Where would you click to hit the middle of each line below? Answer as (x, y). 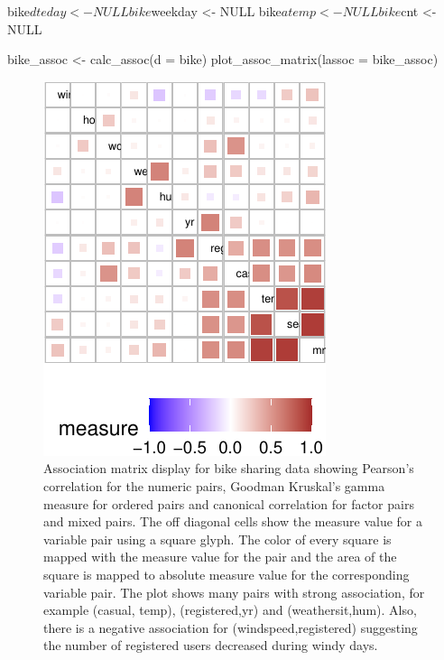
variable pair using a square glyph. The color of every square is (217, 539)
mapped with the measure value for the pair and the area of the (220, 557)
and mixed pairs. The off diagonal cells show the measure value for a (233, 521)
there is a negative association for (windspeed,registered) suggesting (231, 627)
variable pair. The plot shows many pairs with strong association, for (234, 592)
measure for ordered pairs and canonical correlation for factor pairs (229, 503)
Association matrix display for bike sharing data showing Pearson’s (229, 468)
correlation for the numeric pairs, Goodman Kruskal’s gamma (214, 485)
